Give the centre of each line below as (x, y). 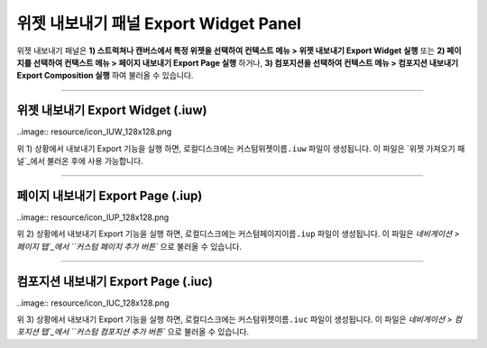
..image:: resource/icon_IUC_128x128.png (93, 303)
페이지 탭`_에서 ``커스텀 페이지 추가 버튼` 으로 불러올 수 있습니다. (129, 246)
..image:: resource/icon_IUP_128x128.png (93, 217)
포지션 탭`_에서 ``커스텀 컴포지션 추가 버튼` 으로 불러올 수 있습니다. (133, 332)
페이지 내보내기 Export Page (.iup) (110, 195)
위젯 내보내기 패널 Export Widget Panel (159, 23)
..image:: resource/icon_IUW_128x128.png (94, 132)
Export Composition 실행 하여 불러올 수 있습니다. (105, 76)
